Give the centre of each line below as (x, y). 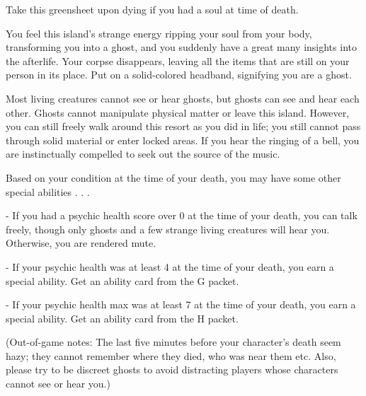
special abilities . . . (48, 191)
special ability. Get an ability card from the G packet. (122, 280)
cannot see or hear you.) (58, 384)
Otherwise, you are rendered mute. (81, 243)
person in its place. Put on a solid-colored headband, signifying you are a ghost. (179, 75)
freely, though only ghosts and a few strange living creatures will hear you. (168, 229)
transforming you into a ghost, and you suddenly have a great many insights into (181, 47)
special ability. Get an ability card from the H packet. (122, 318)
